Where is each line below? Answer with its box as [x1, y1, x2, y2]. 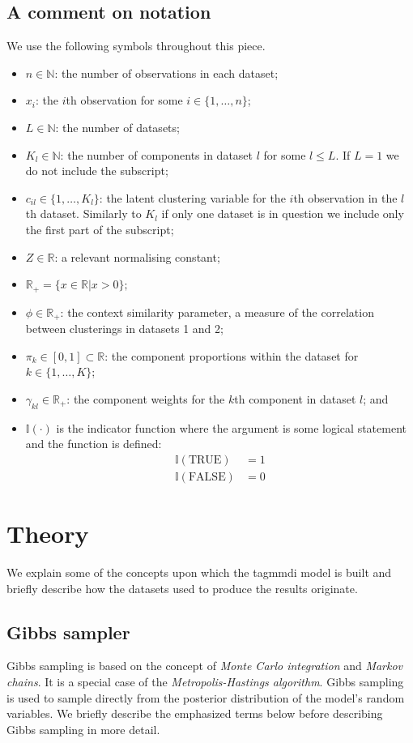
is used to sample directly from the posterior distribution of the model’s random [6, 689, 405, 706]
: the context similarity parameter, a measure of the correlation [60, 303, 374, 320]
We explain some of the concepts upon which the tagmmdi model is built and [6, 564, 392, 580]
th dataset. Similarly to [25, 205, 142, 222]
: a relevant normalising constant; [54, 248, 220, 265]
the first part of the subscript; [25, 220, 174, 237]
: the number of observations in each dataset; [54, 64, 279, 81]
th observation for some [66, 92, 183, 109]
